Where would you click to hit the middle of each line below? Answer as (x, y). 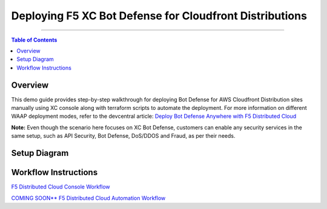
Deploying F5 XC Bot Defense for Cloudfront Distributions (159, 16)
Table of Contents (34, 40)
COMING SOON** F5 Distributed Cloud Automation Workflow (88, 198)
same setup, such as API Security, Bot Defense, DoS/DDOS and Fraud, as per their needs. (123, 136)
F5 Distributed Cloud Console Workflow (61, 187)
